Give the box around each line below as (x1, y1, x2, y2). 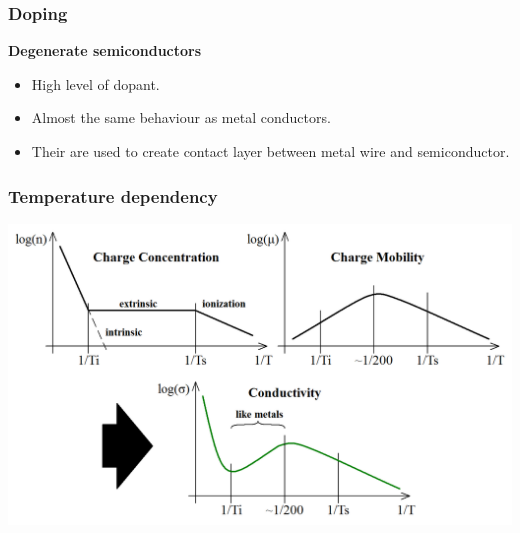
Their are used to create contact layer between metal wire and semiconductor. (31, 141, 510, 161)
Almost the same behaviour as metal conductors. (31, 107, 331, 128)
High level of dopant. (31, 73, 160, 94)
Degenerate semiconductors (8, 40, 202, 61)
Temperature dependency (8, 183, 218, 208)
